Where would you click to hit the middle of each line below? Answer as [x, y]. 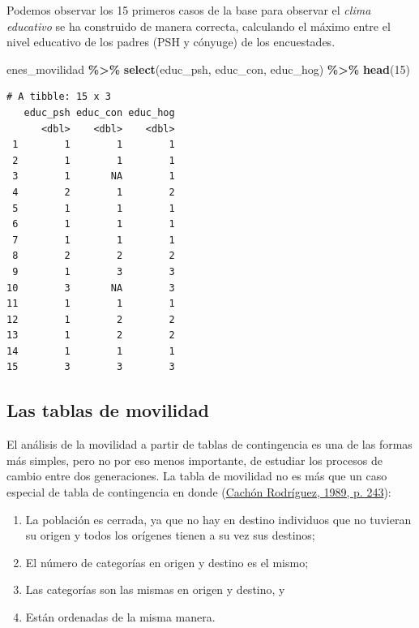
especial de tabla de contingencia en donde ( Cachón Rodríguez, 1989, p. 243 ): [199, 492]
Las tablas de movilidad [108, 410]
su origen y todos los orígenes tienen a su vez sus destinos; [170, 535]
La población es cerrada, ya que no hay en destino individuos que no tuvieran [218, 519]
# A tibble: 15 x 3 [59, 97]
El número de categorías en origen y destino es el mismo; [167, 562]
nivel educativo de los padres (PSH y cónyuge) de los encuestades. [171, 42]
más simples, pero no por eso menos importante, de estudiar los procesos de [195, 460]
